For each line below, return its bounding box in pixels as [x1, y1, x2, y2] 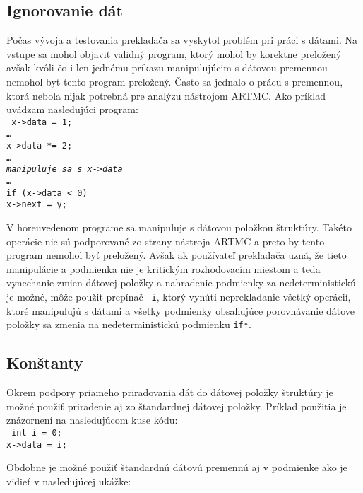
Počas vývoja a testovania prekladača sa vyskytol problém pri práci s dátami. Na [6, 33, 357, 47]
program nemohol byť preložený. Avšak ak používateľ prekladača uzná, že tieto [6, 248, 347, 262]
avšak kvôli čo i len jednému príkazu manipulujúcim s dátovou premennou [6, 60, 328, 75]
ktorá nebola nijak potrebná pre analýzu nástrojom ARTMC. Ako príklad [6, 88, 326, 103]
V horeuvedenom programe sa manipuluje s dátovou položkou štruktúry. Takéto [6, 220, 352, 235]
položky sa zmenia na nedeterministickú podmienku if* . [6, 317, 251, 332]
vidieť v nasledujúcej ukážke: [6, 473, 131, 488]
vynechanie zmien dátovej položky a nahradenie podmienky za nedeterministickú [6, 275, 356, 290]
